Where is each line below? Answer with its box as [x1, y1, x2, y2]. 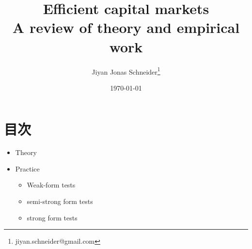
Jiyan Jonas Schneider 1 [92, 65, 160, 77]
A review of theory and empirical [12, 17, 240, 37]
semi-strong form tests [27, 196, 93, 206]
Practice [15, 163, 40, 173]
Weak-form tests [27, 180, 76, 190]
